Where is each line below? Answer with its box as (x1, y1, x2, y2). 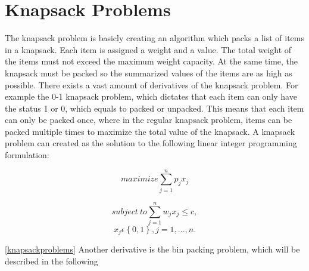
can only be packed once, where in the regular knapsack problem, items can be (5, 113, 292, 126)
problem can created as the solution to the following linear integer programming (5, 137, 297, 149)
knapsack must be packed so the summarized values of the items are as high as (5, 66, 292, 79)
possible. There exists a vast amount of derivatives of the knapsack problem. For (5, 78, 298, 91)
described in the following (5, 254, 98, 267)
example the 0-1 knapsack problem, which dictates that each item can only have (5, 90, 297, 103)
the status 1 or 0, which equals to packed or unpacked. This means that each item (5, 101, 304, 114)
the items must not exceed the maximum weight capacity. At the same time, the (5, 55, 298, 67)
